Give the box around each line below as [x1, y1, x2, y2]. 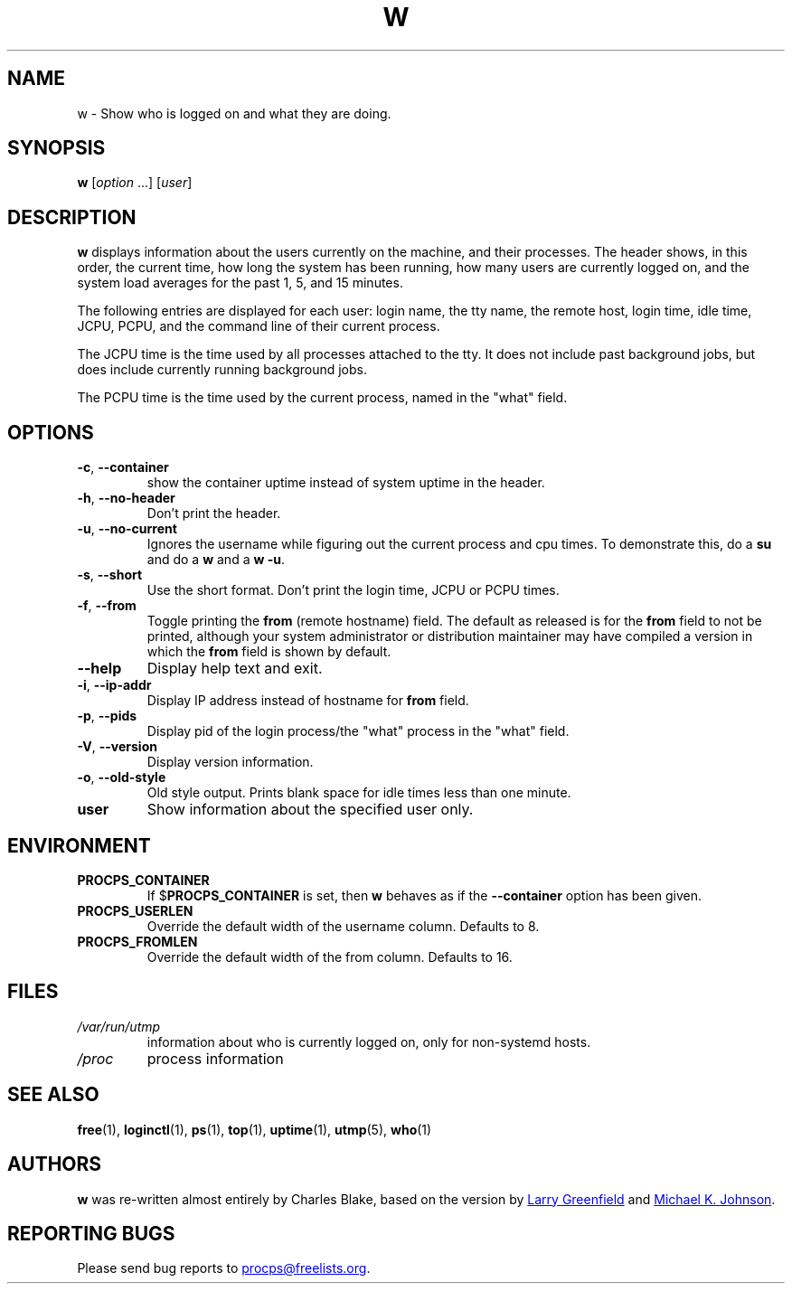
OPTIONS [7, 420, 94, 444]
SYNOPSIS [7, 137, 106, 160]
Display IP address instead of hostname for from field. [146, 693, 469, 709]
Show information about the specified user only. [146, 800, 474, 819]
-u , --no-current [77, 521, 177, 537]
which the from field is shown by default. [146, 644, 391, 660]
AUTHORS [7, 1153, 102, 1176]
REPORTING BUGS [7, 1221, 175, 1245]
